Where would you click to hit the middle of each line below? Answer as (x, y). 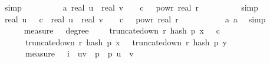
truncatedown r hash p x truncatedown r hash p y (126, 42)
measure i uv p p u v (79, 53)
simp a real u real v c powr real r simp (131, 7)
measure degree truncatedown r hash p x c (122, 30)
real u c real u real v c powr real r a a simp (135, 19)
